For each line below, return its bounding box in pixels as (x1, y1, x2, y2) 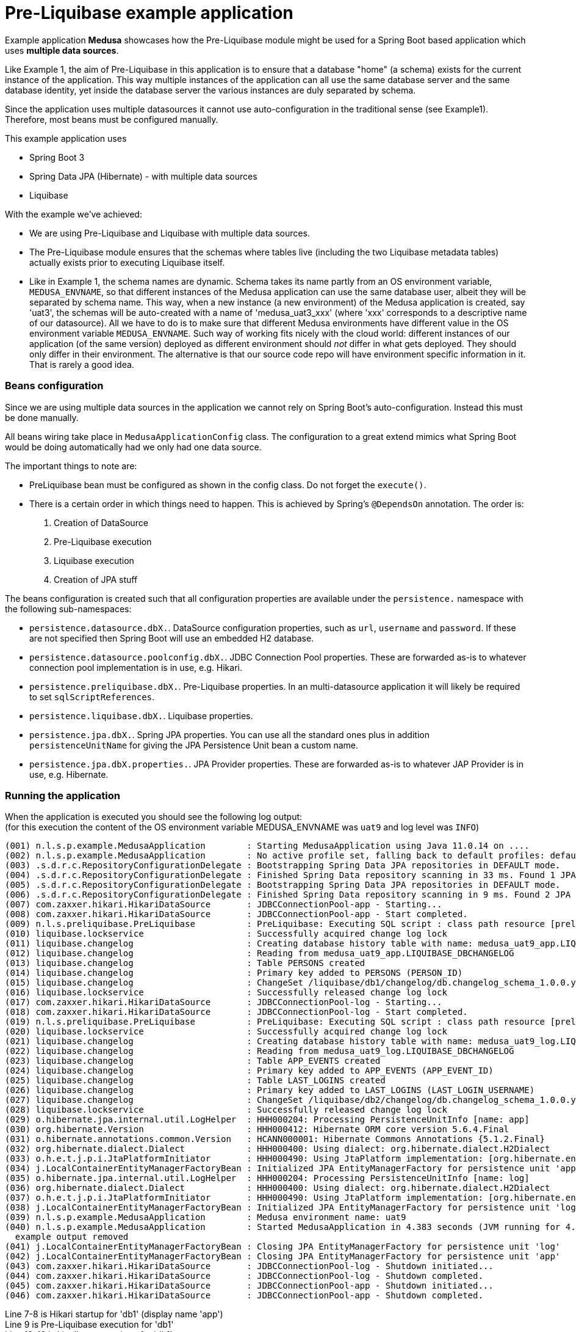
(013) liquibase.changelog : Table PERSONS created (5, 958, 365, 968)
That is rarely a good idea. (29, 359, 134, 370)
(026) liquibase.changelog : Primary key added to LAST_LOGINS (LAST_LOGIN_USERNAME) (5, 1085, 535, 1096)
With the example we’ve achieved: (5, 208, 142, 219)
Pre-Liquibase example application (5, 2, 293, 23)
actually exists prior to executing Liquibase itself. (29, 257, 225, 268)
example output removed (15, 1232, 129, 1242)
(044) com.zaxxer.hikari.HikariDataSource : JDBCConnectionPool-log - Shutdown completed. (5, 1271, 483, 1281)
